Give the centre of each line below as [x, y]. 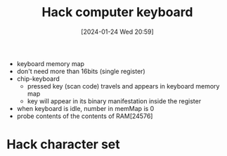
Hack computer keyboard [117, 12]
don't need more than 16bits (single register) [81, 71]
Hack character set [63, 144]
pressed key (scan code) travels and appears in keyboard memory [123, 86]
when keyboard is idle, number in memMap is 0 [85, 108]
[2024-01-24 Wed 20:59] [117, 32]
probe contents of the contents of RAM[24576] [85, 116]
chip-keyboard [38, 79]
